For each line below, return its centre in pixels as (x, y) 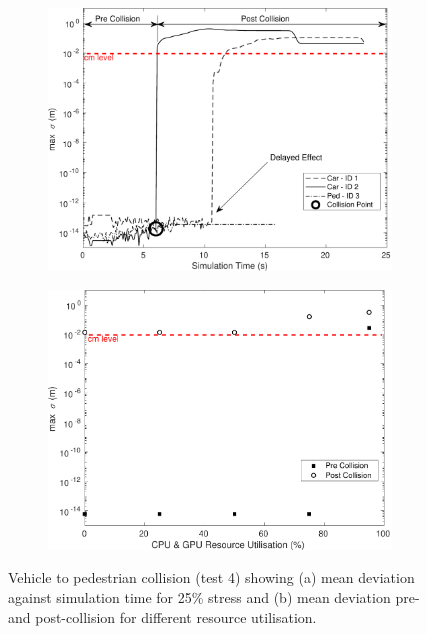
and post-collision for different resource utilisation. (162, 616)
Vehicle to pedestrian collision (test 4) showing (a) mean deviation (211, 577)
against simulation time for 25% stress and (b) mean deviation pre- (214, 597)
